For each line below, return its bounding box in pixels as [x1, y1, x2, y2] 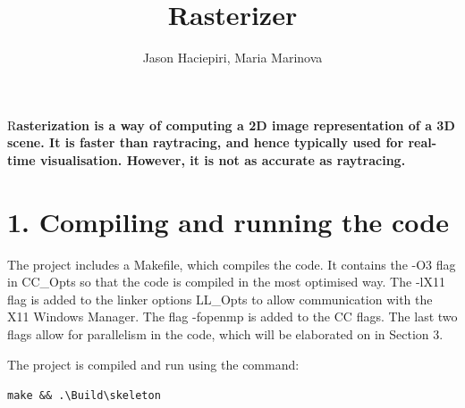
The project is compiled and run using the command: [7, 354, 300, 373]
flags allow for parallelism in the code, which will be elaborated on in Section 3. [7, 325, 444, 343]
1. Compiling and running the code [7, 203, 449, 239]
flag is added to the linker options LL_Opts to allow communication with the [7, 289, 433, 308]
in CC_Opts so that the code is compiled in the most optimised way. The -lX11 [7, 272, 445, 291]
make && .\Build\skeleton [7, 389, 161, 403]
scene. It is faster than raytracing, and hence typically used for [7, 133, 404, 152]
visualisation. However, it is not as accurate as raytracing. [39, 150, 406, 169]
